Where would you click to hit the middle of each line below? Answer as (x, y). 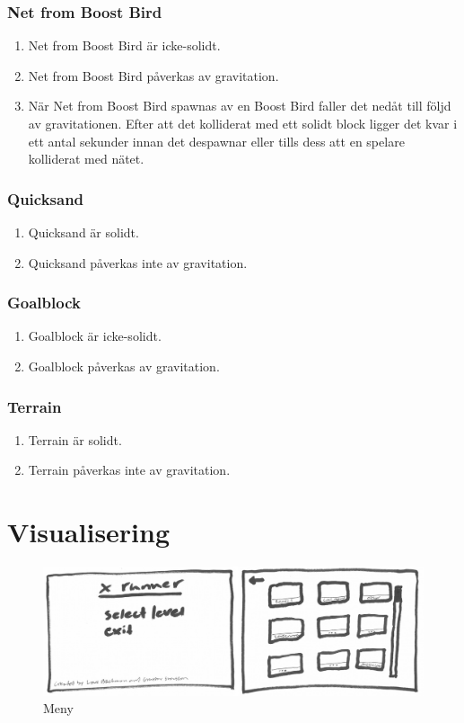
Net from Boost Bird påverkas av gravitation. (153, 75)
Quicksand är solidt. (83, 232)
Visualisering (89, 532)
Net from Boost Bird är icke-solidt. (124, 45)
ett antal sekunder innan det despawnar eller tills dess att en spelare (216, 141)
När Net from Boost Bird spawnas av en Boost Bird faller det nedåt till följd (240, 106)
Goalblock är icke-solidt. (95, 336)
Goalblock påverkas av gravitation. (124, 366)
